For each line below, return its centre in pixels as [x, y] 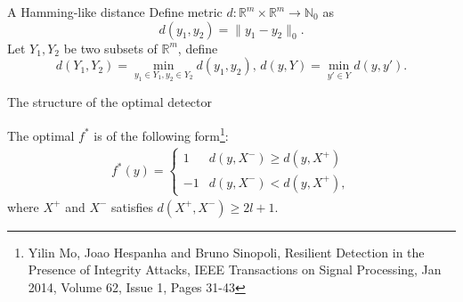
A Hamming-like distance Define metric [115, 12]
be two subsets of [110, 48]
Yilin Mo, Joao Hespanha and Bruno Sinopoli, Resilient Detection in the [226, 252]
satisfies [132, 206]
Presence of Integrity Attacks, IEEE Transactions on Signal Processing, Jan [235, 269]
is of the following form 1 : [161, 134]
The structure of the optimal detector [110, 102]
